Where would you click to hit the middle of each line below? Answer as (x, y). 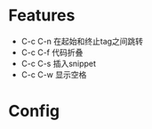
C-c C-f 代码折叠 (52, 52)
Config (34, 111)
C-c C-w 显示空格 (54, 74)
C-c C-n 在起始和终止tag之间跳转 (82, 41)
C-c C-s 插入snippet (59, 63)
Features (42, 16)
